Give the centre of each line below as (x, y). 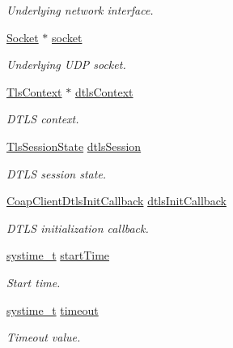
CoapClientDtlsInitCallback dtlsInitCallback (116, 201)
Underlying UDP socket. (66, 64)
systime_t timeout (53, 309)
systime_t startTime (58, 255)
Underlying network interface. (80, 10)
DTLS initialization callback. (78, 228)
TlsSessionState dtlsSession (74, 146)
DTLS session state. (57, 173)
